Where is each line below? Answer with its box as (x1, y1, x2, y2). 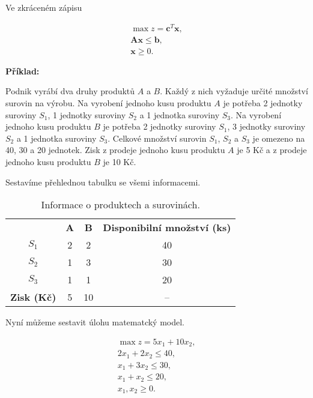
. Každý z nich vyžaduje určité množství (160, 85, 308, 97)
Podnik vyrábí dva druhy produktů (5, 85, 135, 97)
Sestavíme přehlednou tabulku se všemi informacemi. (5, 175, 201, 188)
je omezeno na (252, 131, 305, 144)
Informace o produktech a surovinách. (41, 197, 200, 212)
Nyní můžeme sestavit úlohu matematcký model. (5, 316, 185, 328)
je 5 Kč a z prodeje (237, 143, 307, 156)
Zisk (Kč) (10, 290, 56, 304)
